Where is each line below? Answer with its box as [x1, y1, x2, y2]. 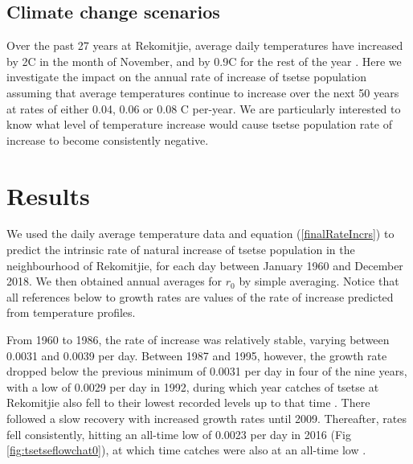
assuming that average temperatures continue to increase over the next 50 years [6, 84, 399, 101]
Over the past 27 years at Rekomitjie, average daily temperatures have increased [6, 37, 403, 54]
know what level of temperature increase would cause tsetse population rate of [6, 116, 392, 133]
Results [6, 179, 90, 211]
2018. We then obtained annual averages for [6, 273, 223, 289]
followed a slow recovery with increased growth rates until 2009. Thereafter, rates [6, 410, 407, 427]
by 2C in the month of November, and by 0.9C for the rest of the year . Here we [6, 52, 402, 69]
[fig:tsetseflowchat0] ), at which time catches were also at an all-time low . [6, 441, 366, 458]
